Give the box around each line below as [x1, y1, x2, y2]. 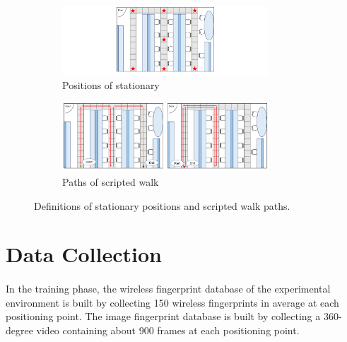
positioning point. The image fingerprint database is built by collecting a [6, 309, 321, 324]
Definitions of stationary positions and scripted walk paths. [34, 198, 290, 213]
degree [6, 323, 33, 337]
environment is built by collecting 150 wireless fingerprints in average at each [6, 295, 339, 309]
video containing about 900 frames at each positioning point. [36, 323, 300, 337]
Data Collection [6, 240, 162, 269]
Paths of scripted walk [62, 175, 159, 189]
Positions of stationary [62, 78, 160, 93]
